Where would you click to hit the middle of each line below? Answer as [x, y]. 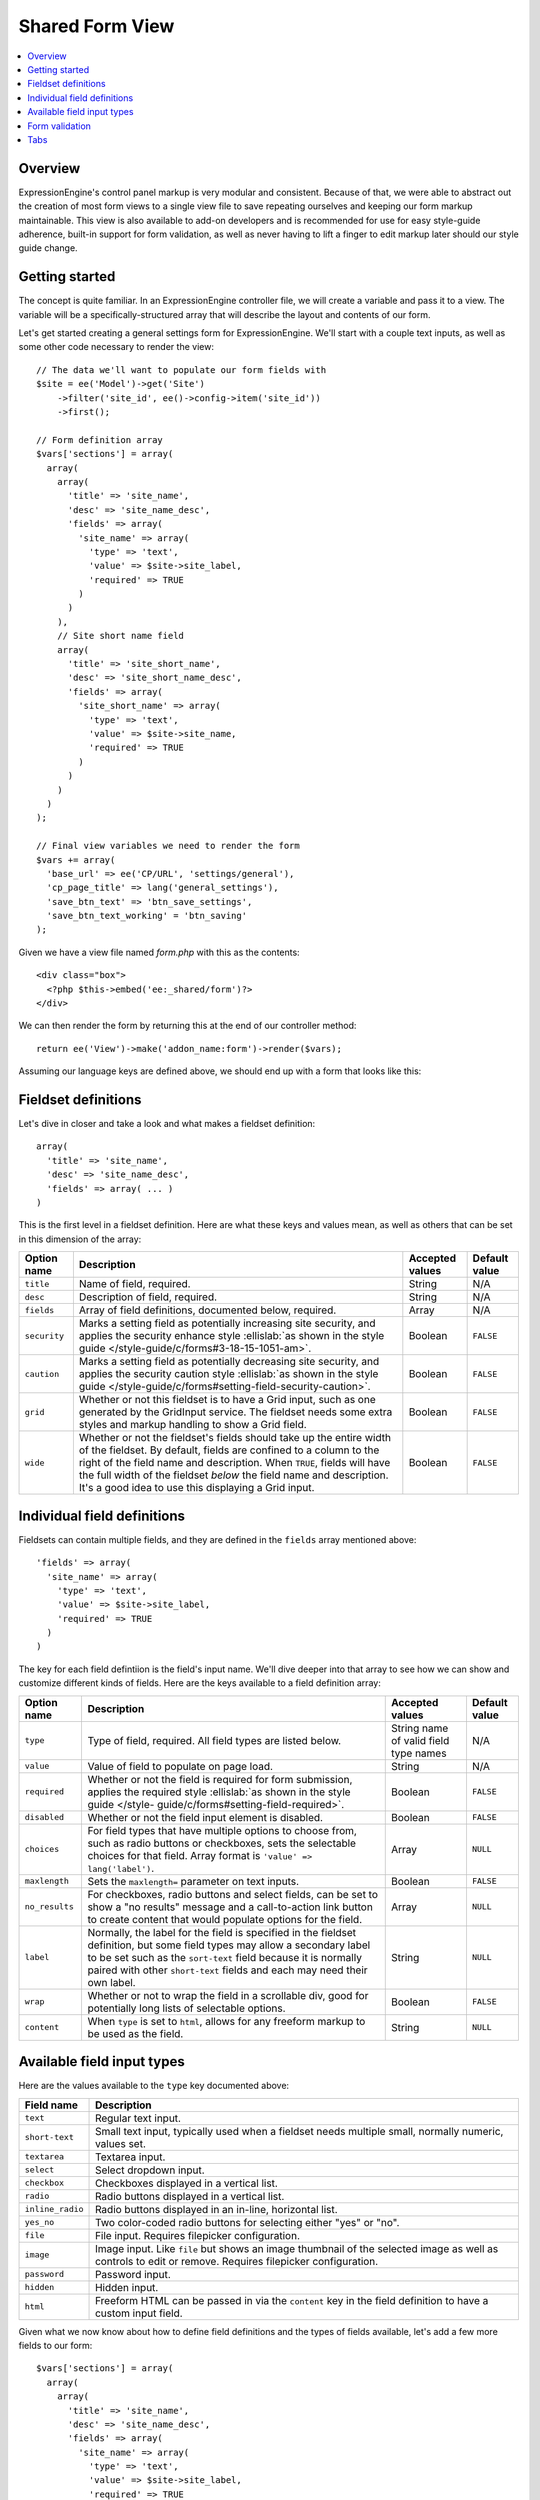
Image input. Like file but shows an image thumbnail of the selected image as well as [297, 2248]
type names [418, 1753]
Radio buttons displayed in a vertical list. [190, 2196]
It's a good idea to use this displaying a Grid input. [196, 1488]
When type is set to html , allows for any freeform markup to [226, 2021]
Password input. [133, 2274]
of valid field [420, 1740]
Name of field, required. [134, 1284]
